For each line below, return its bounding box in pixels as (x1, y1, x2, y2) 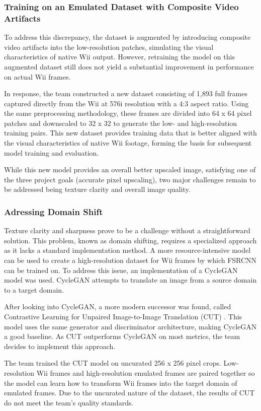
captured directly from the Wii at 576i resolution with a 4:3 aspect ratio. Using (4, 98, 249, 108)
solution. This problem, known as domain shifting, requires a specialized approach (4, 235, 257, 245)
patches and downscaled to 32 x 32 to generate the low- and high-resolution (4, 117, 237, 128)
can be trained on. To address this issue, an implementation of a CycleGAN (4, 264, 238, 275)
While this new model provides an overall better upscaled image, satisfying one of (4, 164, 256, 175)
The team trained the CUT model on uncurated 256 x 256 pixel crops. (4, 358, 221, 368)
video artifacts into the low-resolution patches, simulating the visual (4, 41, 214, 52)
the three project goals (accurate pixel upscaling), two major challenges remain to (4, 174, 256, 184)
